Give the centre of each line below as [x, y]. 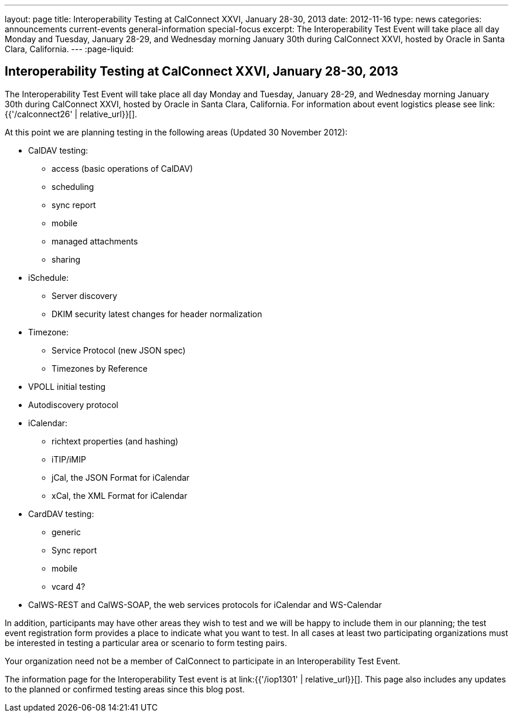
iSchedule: [49, 277]
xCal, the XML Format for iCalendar [119, 495]
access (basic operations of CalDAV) [122, 168]
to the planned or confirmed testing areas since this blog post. [125, 689]
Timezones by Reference [100, 368]
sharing [66, 259]
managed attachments [95, 241]
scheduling [73, 186]
